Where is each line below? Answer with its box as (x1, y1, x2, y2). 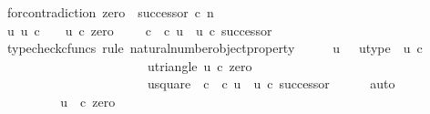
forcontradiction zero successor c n (6, 3, 214, 21)
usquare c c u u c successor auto (147, 74, 395, 93)
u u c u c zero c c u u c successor (6, 20, 272, 39)
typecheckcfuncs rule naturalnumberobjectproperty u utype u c (6, 38, 423, 57)
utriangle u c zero (147, 56, 252, 75)
